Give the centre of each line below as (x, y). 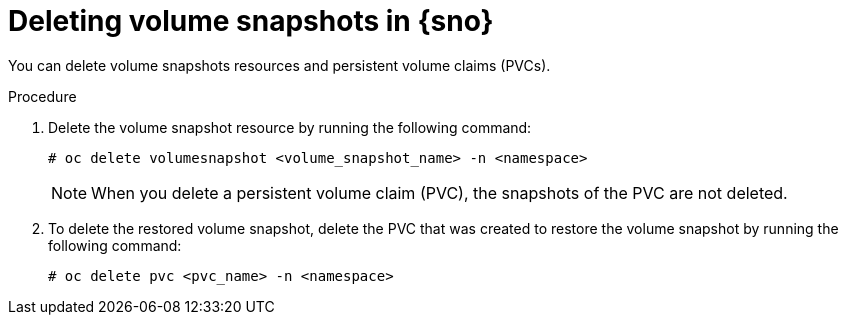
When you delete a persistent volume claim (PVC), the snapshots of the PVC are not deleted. (439, 192)
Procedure (42, 96)
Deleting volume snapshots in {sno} (251, 21)
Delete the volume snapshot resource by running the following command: (290, 127)
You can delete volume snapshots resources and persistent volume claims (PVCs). (279, 65)
